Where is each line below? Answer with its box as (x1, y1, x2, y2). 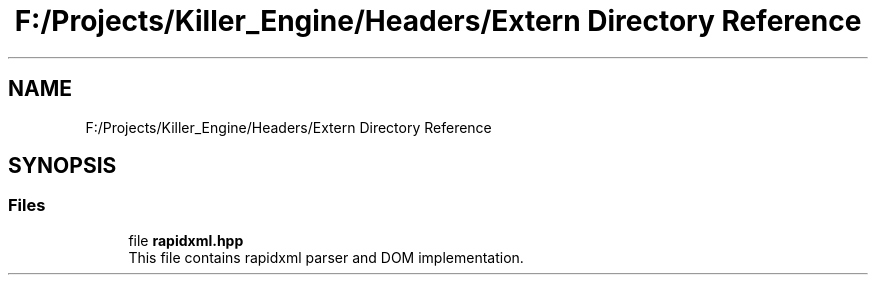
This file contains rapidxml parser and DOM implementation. (128, 248, 524, 266)
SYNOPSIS (8, 153, 117, 179)
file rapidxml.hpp (128, 231, 244, 249)
